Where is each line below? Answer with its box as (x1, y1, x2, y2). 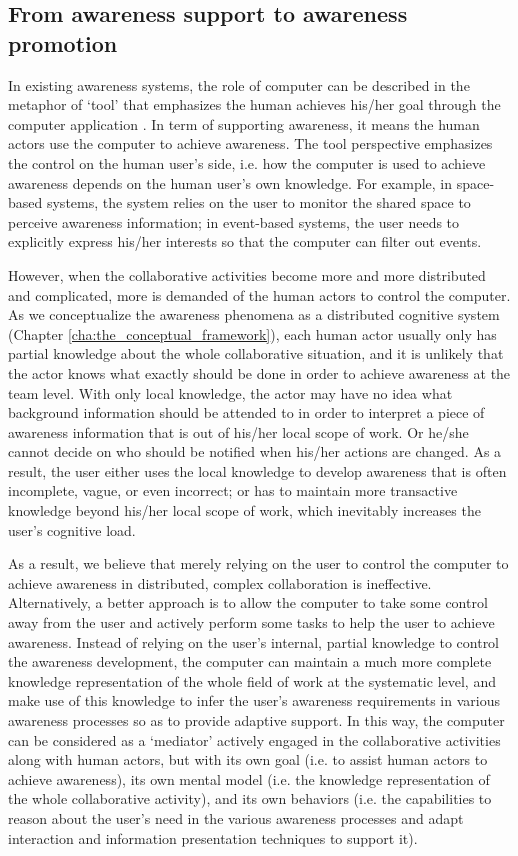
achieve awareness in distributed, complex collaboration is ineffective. (8, 572, 432, 593)
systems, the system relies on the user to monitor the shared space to (46, 192, 471, 213)
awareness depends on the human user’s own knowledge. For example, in (8, 172, 453, 193)
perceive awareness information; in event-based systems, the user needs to (8, 211, 460, 232)
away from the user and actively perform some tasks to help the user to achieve (8, 612, 495, 633)
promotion (8, 27, 118, 58)
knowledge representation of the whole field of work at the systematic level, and (8, 670, 496, 691)
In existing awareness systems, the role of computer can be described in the (8, 74, 470, 95)
